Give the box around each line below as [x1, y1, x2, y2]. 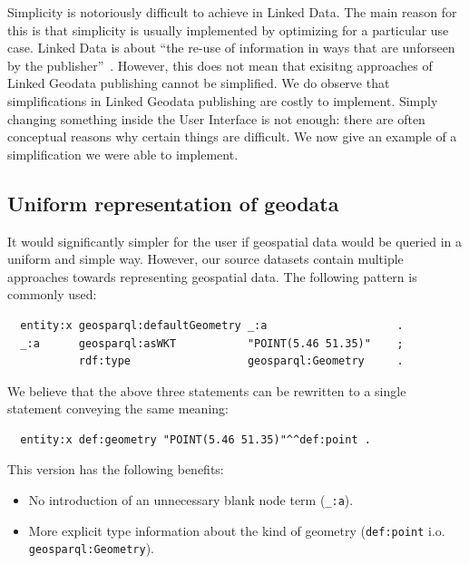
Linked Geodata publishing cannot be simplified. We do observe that [7, 73, 390, 92]
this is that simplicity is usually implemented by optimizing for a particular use [7, 20, 449, 39]
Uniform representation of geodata [7, 189, 339, 217]
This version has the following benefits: [7, 460, 224, 479]
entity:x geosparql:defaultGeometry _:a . [20, 318, 404, 332]
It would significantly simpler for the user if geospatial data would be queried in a [7, 231, 462, 250]
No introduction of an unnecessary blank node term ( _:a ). [28, 491, 354, 510]
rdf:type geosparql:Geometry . [78, 355, 404, 368]
